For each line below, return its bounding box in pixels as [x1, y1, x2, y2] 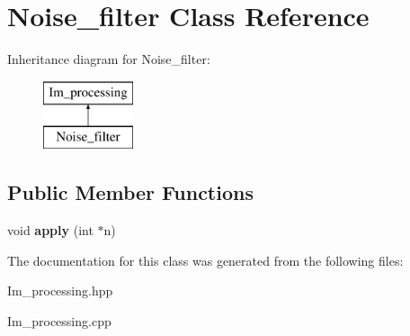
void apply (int [7, 221, 94, 240]
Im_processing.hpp [7, 281, 113, 300]
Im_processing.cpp [7, 311, 111, 330]
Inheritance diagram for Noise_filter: [7, 50, 210, 68]
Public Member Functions [7, 178, 254, 206]
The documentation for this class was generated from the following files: [7, 250, 404, 269]
